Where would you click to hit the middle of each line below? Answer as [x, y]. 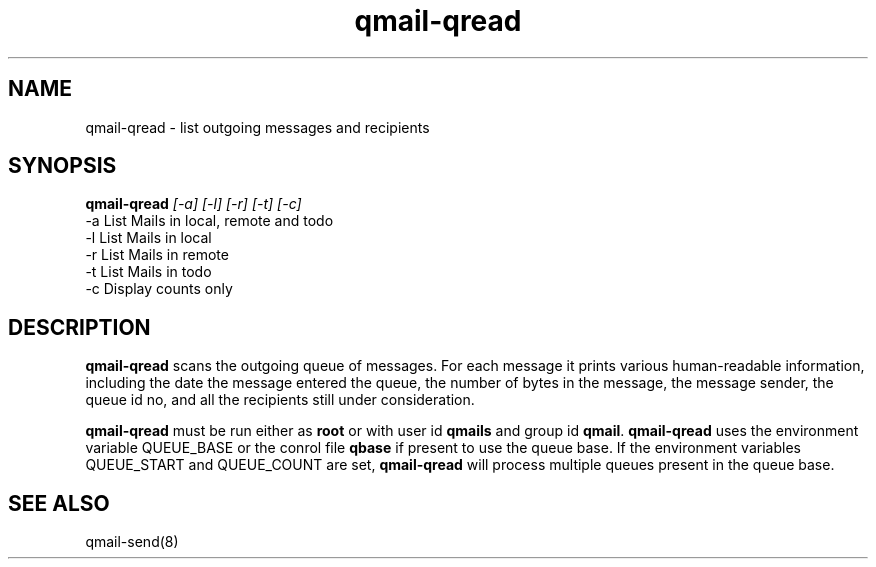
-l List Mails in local [148, 238]
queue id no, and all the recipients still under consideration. [280, 400]
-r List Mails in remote [157, 255]
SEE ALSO [59, 503]
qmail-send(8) [132, 542]
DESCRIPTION [79, 327]
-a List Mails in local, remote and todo [209, 221]
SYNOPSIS [62, 166]
